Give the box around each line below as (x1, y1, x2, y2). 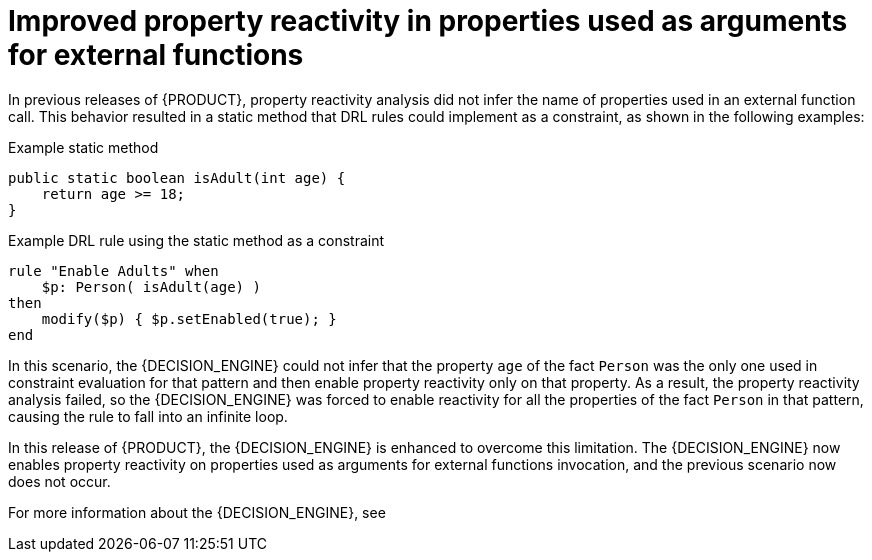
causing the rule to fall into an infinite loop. (8, 407, 288, 425)
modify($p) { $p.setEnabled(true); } (41, 310, 337, 327)
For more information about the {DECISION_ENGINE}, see (8, 503, 386, 521)
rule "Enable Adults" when (8, 262, 219, 279)
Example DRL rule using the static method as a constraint (8, 231, 385, 249)
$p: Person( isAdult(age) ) (41, 278, 261, 295)
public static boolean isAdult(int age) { (8, 169, 346, 186)
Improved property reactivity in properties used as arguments (8, 4, 848, 38)
